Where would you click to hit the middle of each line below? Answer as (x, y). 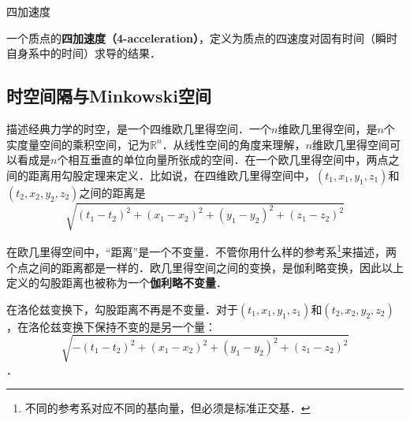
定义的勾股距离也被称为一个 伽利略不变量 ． (117, 283)
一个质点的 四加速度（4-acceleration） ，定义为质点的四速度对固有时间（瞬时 (202, 37)
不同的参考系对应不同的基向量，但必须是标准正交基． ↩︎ (168, 408)
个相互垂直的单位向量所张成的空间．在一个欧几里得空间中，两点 (223, 160)
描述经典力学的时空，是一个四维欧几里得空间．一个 (139, 128)
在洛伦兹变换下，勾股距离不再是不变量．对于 (122, 309)
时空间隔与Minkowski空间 (109, 96)
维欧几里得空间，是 (328, 128)
